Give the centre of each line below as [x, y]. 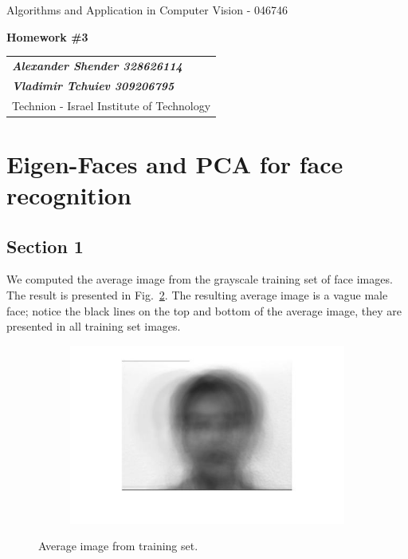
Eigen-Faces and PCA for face [175, 163]
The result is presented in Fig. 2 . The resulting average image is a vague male [197, 295]
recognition [69, 195]
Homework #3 [47, 36]
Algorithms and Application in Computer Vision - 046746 [147, 10]
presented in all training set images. [94, 326]
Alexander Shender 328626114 [97, 65]
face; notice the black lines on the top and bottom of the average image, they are [204, 310]
